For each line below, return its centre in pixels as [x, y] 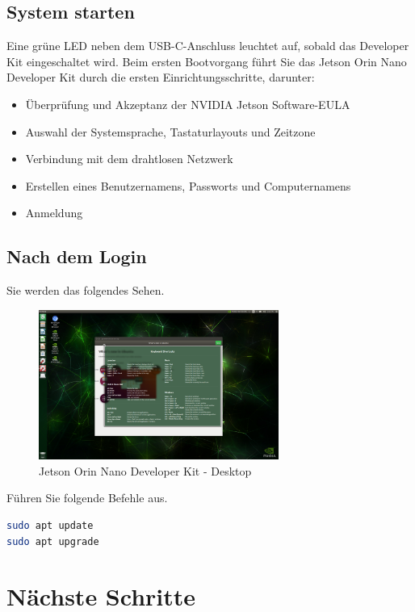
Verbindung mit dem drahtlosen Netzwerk [129, 159]
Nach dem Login [77, 256]
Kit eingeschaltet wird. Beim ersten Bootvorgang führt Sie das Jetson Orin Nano [207, 61]
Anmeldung [54, 213]
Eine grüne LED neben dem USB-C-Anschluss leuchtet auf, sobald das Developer [208, 46]
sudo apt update [50, 526]
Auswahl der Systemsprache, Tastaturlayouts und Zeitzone [170, 131]
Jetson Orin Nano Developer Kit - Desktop [145, 470]
